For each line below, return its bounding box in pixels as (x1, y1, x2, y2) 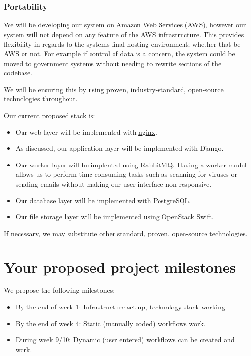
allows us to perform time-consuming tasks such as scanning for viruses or (15, 169, 238, 179)
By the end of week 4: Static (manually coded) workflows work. (15, 318, 205, 328)
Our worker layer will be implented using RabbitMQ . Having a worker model (15, 159, 247, 169)
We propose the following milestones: (4, 285, 115, 295)
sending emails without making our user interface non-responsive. (15, 178, 212, 189)
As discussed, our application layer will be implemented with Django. (15, 143, 224, 153)
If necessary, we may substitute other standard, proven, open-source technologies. (4, 228, 248, 238)
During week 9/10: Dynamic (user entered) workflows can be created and (15, 334, 235, 345)
